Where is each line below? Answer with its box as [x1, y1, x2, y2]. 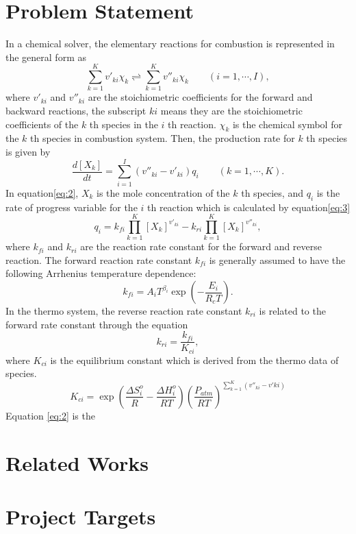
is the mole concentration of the [97, 185, 230, 199]
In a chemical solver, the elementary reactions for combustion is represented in [5, 36, 335, 51]
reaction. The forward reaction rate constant [5, 252, 192, 267]
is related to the [259, 304, 326, 318]
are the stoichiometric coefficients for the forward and [88, 90, 313, 104]
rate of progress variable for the [5, 199, 138, 214]
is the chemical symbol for [232, 117, 342, 131]
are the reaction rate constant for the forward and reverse [80, 239, 322, 254]
